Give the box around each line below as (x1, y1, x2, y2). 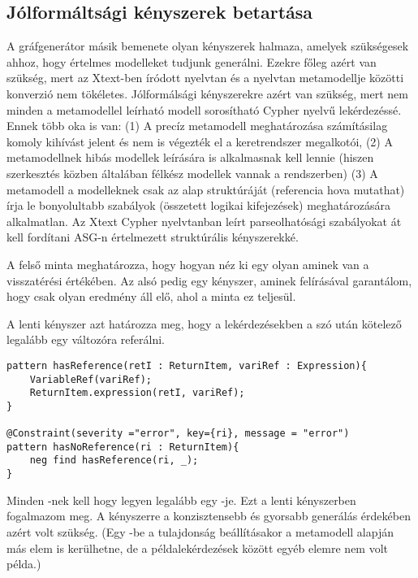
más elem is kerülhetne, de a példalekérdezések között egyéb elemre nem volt (6, 539, 389, 556)
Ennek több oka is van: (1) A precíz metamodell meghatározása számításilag (6, 117, 388, 134)
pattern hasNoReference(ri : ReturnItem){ (6, 441, 239, 453)
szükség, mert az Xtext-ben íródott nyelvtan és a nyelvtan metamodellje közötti (6, 69, 404, 86)
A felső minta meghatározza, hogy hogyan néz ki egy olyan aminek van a (6, 255, 369, 272)
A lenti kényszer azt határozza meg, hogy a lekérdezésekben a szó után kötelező (6, 315, 402, 332)
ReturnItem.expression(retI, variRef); (29, 387, 245, 399)
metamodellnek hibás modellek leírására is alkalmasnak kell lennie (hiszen (6, 149, 374, 166)
